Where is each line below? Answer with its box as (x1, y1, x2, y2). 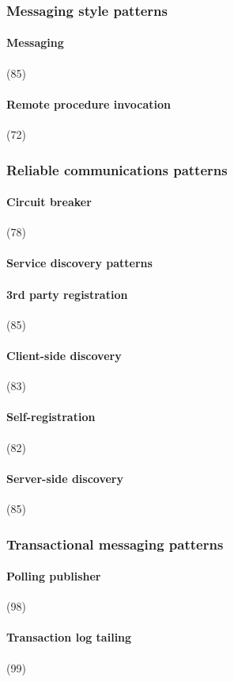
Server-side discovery (6, 469, 123, 486)
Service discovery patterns (6, 255, 153, 271)
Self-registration (6, 408, 96, 425)
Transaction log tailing (6, 629, 132, 646)
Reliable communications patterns (6, 159, 228, 179)
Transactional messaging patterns (6, 534, 224, 554)
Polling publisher (6, 568, 101, 584)
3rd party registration (6, 285, 128, 302)
